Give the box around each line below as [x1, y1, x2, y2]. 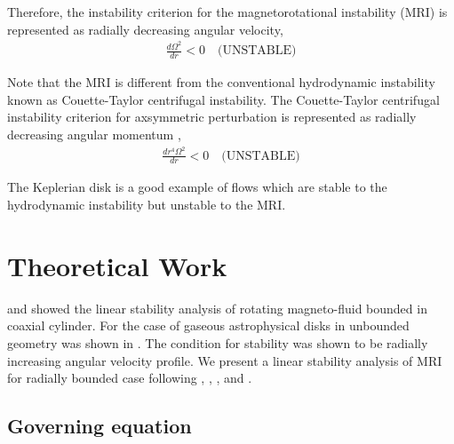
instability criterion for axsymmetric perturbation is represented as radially [7, 107, 417, 126]
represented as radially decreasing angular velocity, [7, 20, 283, 38]
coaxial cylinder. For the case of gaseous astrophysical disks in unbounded [7, 316, 410, 335]
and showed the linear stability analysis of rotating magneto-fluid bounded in [7, 298, 427, 317]
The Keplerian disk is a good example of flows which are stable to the [7, 178, 387, 196]
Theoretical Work [7, 247, 227, 283]
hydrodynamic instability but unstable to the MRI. [7, 195, 286, 214]
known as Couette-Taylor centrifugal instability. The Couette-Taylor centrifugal [7, 90, 440, 108]
